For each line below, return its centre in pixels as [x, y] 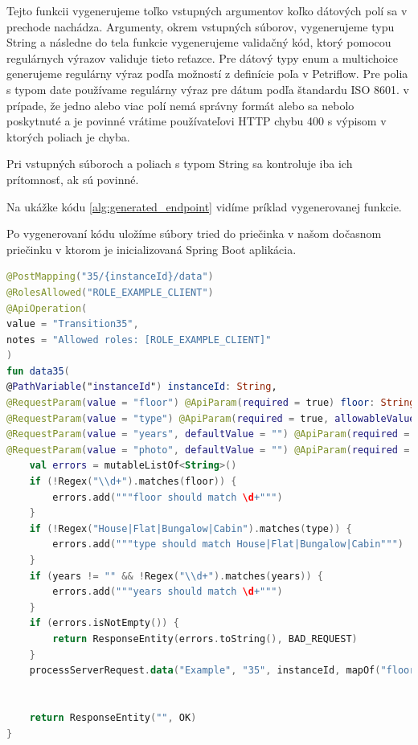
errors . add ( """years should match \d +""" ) [168, 592]
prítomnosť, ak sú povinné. [73, 179]
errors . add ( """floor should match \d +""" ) [168, 497]
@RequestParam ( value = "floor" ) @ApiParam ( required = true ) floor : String [211, 403]
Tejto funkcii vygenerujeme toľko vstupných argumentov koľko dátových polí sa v [207, 10]
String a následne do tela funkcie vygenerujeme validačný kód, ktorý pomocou [199, 42]
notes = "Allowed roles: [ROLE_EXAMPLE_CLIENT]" [139, 340]
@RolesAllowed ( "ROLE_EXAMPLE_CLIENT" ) [110, 292]
